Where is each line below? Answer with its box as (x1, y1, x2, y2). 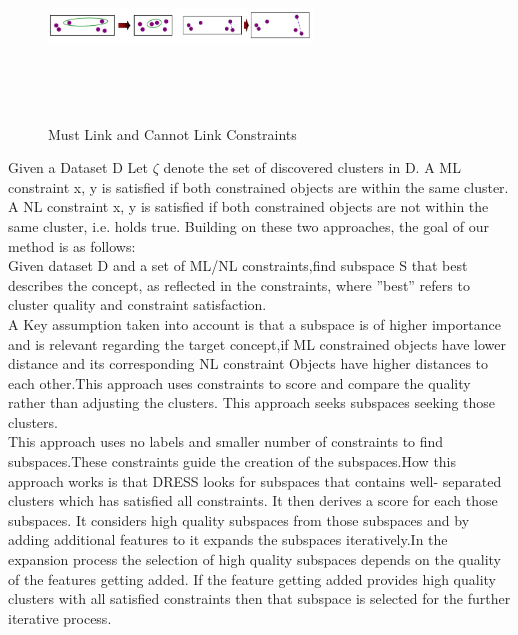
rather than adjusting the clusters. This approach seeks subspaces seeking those (8, 392, 496, 413)
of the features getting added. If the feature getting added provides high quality (8, 568, 496, 589)
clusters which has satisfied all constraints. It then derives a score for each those (8, 490, 498, 511)
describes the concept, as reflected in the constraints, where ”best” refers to (8, 274, 470, 295)
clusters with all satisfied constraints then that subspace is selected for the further (8, 588, 511, 609)
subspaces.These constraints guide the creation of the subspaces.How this (8, 451, 457, 472)
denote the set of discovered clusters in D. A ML (163, 157, 461, 178)
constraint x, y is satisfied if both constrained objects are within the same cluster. (8, 176, 509, 197)
